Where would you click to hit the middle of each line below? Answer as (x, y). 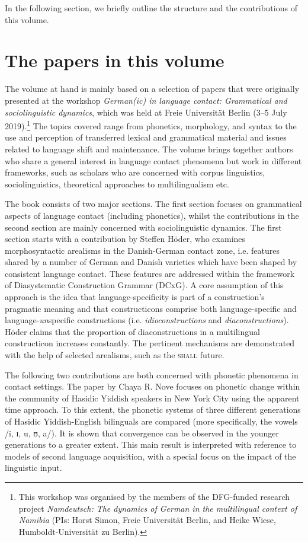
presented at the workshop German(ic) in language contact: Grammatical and (146, 100)
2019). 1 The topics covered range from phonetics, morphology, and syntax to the (151, 125)
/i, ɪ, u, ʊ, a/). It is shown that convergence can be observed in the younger (142, 433)
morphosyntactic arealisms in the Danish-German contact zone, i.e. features (142, 250)
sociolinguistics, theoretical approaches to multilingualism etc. (117, 184)
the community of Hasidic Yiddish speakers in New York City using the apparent (152, 398)
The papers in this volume (115, 60)
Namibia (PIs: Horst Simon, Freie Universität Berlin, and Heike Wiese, (147, 520)
